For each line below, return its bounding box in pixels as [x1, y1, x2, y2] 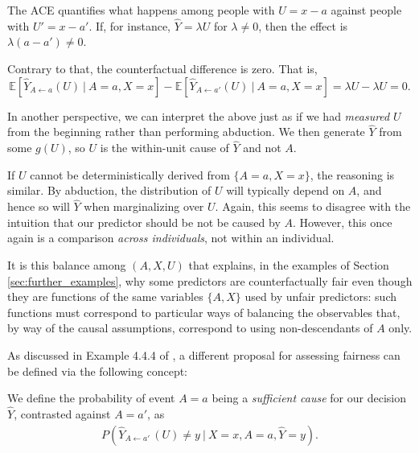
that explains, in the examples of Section [188, 257, 389, 273]
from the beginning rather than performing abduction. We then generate [7, 123, 365, 140]
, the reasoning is [310, 166, 395, 183]
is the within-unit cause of [100, 139, 229, 156]
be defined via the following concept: [7, 362, 188, 379]
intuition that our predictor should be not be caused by [7, 213, 281, 230]
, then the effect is [258, 17, 348, 34]
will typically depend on [226, 182, 345, 199]
